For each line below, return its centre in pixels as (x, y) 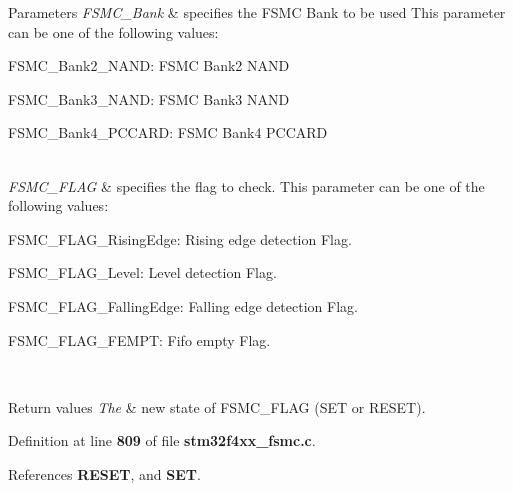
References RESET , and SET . (104, 473)
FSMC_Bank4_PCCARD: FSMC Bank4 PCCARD (168, 132)
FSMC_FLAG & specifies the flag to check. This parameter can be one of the (246, 185)
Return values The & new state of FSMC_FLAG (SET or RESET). (217, 406)
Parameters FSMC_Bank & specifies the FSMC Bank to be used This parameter (257, 12)
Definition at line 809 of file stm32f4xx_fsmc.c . (162, 440)
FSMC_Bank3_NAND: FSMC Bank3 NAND (149, 98)
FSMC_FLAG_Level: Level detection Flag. (142, 272)
